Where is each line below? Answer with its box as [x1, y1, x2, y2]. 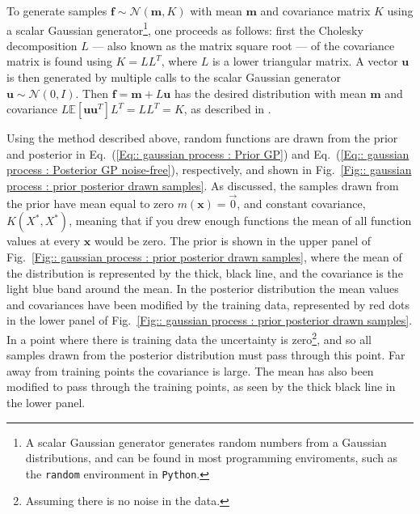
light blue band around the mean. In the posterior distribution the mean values [6, 280, 399, 297]
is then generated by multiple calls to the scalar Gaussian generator [6, 69, 342, 86]
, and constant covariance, [237, 194, 366, 211]
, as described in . [183, 100, 271, 117]
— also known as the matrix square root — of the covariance [92, 36, 395, 53]
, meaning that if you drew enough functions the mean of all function [69, 212, 412, 229]
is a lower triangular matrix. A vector [212, 53, 398, 70]
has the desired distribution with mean [174, 84, 367, 101]
